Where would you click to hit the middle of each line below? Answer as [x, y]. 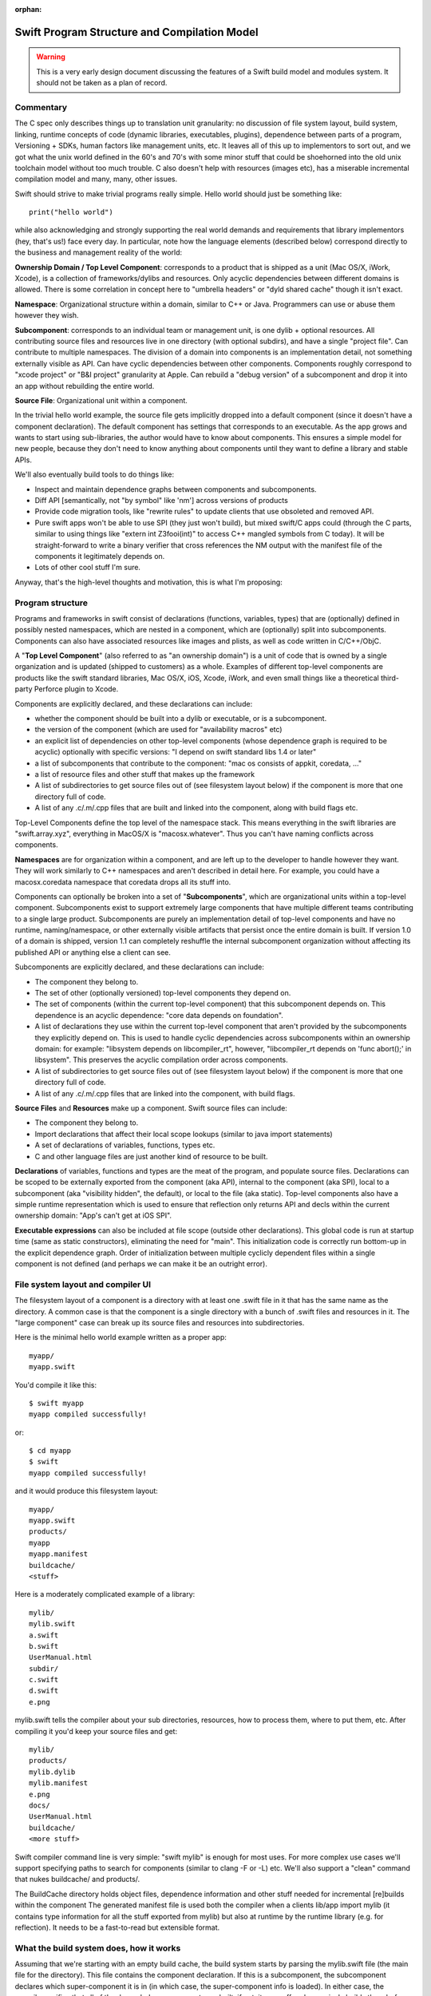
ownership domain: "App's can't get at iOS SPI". [93, 1216]
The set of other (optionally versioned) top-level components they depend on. [163, 993]
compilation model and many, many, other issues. [96, 179]
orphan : [28, 9]
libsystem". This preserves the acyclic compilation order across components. [162, 1060]
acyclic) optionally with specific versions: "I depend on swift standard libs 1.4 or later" [176, 752]
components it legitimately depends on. [100, 556]
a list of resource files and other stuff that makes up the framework [145, 774]
